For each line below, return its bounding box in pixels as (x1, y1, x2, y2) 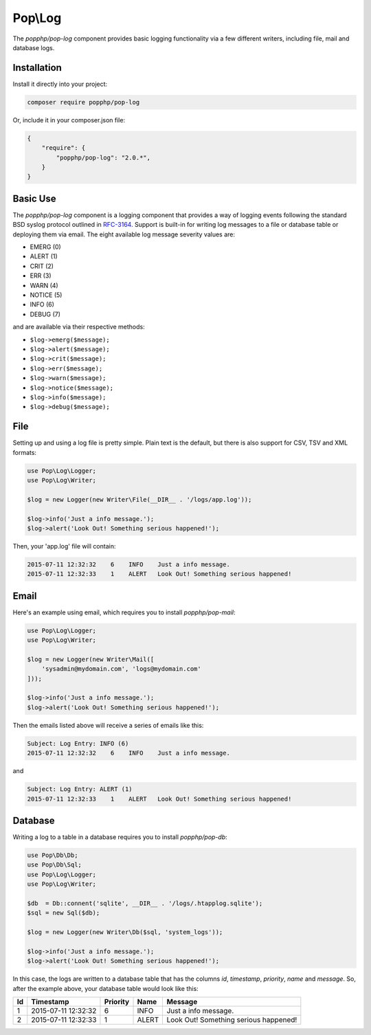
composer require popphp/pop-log (27, 98, 140, 106)
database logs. (12, 43, 55, 52)
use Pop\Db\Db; (27, 852, 78, 859)
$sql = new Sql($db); (27, 909, 100, 917)
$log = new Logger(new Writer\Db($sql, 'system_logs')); (27, 928, 223, 936)
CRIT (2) (30, 262, 54, 270)
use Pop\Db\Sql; (27, 861, 82, 869)
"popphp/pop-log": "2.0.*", (56, 153, 151, 162)
